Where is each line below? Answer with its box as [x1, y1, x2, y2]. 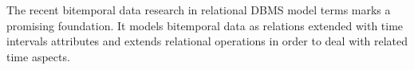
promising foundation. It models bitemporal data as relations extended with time [6, 17, 404, 33]
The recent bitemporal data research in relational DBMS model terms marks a [6, 2, 391, 17]
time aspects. [6, 48, 70, 64]
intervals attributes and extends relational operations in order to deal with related [6, 33, 408, 49]
